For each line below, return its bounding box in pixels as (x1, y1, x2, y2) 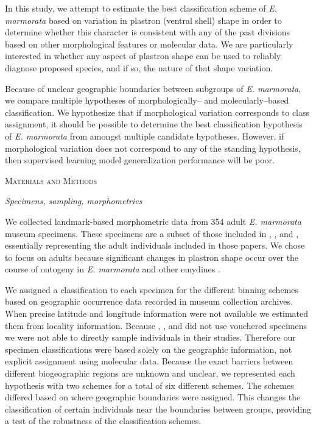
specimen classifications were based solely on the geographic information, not (5, 342, 292, 355)
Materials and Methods (5, 174, 97, 186)
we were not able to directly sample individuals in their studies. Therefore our (5, 331, 296, 344)
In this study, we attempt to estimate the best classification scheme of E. (5, 2, 278, 14)
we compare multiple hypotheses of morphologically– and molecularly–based (5, 94, 289, 107)
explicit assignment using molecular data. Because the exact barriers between (5, 355, 293, 367)
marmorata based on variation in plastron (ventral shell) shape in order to (5, 13, 282, 26)
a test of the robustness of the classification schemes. (5, 414, 202, 427)
